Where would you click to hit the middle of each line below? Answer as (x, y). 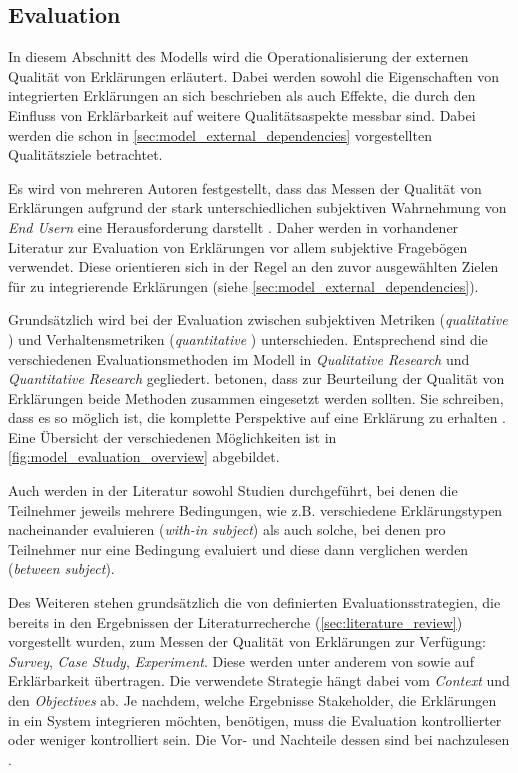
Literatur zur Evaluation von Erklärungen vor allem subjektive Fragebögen (238, 246)
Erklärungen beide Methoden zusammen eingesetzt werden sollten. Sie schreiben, (256, 397)
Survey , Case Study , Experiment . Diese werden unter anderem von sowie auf (241, 660)
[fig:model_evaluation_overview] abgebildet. (144, 456)
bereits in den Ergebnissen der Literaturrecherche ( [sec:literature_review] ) (235, 621)
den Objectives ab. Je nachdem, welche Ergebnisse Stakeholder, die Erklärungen (252, 700)
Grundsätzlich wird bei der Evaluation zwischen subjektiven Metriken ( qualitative (258, 319)
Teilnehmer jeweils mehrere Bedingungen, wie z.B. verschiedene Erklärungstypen (255, 509)
